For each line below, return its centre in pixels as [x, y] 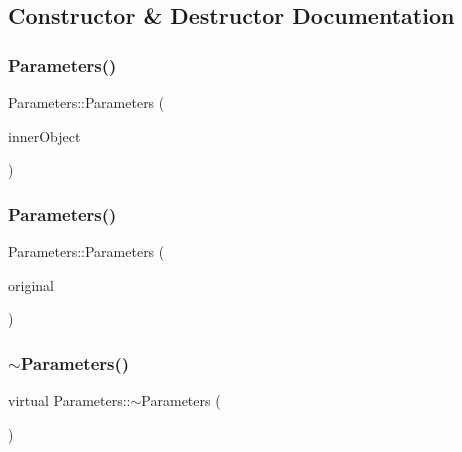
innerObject [44, 135]
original [31, 284]
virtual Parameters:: [69, 400]
